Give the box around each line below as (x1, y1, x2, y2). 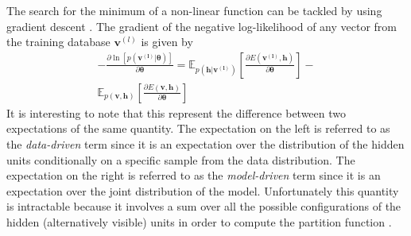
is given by (141, 33, 193, 50)
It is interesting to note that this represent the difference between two (6, 104, 347, 121)
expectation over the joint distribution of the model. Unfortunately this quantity (6, 182, 399, 199)
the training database (6, 33, 111, 50)
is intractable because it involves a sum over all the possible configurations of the (6, 198, 401, 215)
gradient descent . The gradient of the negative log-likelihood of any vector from (6, 17, 397, 34)
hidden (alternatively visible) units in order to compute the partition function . (6, 214, 392, 230)
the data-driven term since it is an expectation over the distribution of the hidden (6, 136, 405, 153)
